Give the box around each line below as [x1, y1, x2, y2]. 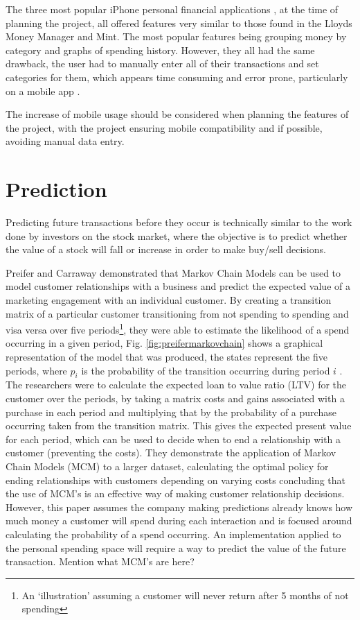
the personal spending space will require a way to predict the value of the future [6, 540, 346, 555]
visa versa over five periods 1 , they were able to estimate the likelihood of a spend [6, 320, 350, 336]
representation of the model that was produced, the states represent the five [6, 350, 327, 364]
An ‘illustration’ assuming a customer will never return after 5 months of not [21, 587, 349, 602]
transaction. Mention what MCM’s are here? [6, 554, 195, 569]
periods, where [6, 363, 67, 377]
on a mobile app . [6, 83, 80, 98]
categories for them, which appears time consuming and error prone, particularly [6, 69, 348, 84]
